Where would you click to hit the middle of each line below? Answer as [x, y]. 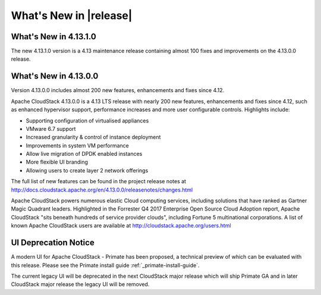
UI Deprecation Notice [53, 243]
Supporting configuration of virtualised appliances [87, 120]
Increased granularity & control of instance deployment [93, 137]
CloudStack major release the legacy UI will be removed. [80, 284]
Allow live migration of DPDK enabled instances [84, 154]
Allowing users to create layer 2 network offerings [87, 170]
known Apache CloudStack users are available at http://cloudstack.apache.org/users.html [121, 225]
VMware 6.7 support [51, 128]
